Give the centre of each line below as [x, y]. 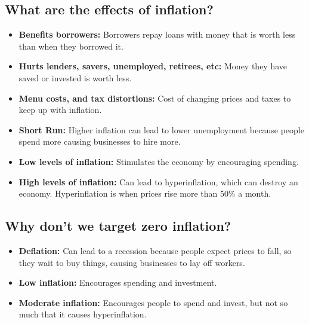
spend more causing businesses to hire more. [100, 141]
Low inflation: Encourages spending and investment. [118, 282]
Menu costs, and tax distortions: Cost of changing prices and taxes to [155, 98]
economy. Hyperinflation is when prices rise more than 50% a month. [145, 193]
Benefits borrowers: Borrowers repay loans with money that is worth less [157, 34]
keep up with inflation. [60, 110]
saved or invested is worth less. [75, 77]
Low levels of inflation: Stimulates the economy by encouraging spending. [159, 161]
